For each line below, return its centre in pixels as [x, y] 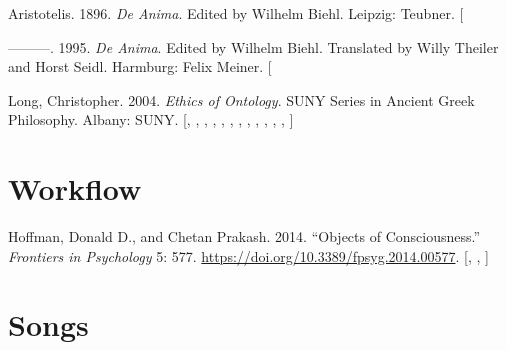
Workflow [75, 188]
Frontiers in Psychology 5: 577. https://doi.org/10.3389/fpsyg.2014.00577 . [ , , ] [248, 255]
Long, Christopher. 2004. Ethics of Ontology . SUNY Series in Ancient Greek [241, 99]
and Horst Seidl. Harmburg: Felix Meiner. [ [140, 66]
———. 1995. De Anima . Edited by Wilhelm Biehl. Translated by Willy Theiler [253, 46]
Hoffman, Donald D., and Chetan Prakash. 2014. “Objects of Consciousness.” [244, 236]
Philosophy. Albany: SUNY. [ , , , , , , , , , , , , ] [151, 119]
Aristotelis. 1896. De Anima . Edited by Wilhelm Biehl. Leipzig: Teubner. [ [236, 13]
